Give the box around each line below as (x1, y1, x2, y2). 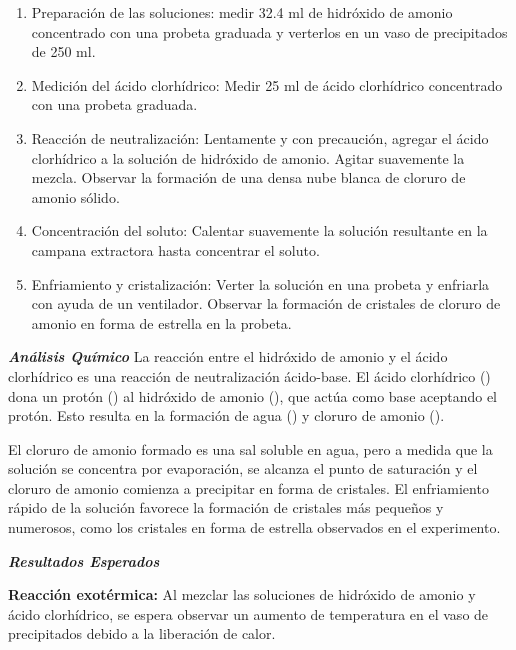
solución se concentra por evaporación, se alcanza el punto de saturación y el (8, 458, 478, 479)
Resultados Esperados (8, 550, 160, 571)
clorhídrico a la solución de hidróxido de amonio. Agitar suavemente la (31, 147, 465, 168)
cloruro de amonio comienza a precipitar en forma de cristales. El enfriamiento (8, 477, 489, 498)
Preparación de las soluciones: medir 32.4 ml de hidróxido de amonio (31, 2, 453, 22)
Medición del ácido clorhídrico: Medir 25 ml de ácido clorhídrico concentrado (31, 74, 503, 95)
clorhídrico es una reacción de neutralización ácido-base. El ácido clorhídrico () (8, 365, 491, 386)
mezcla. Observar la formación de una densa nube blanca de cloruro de (31, 167, 466, 188)
